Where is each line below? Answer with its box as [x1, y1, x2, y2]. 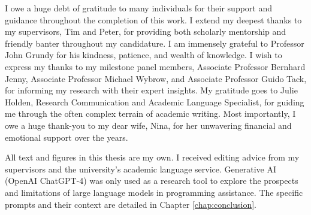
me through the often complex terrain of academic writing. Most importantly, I [5, 107, 296, 120]
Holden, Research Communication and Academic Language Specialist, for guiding [5, 95, 304, 108]
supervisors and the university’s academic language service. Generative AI [5, 162, 277, 175]
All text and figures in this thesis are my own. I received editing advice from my [5, 151, 300, 163]
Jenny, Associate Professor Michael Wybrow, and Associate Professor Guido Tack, [5, 72, 307, 84]
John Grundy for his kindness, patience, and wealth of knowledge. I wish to [5, 49, 282, 61]
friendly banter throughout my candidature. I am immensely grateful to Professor [5, 37, 304, 49]
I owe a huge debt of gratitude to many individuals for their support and [5, 2, 273, 14]
